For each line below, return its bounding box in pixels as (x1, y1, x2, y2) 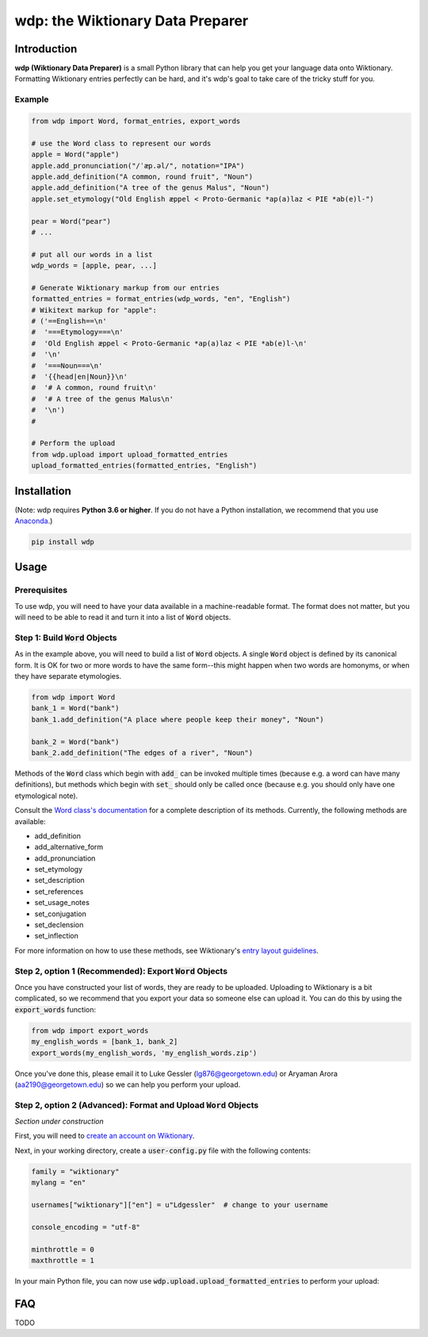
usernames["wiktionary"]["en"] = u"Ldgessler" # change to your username (31, 1200, 329, 1209)
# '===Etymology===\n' (31, 328, 124, 337)
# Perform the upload (31, 439, 116, 448)
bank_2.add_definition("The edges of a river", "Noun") (31, 748, 254, 757)
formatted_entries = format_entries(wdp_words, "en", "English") (31, 295, 291, 303)
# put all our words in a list (31, 250, 154, 259)
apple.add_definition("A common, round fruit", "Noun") (31, 171, 254, 181)
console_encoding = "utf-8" (31, 1223, 140, 1231)
